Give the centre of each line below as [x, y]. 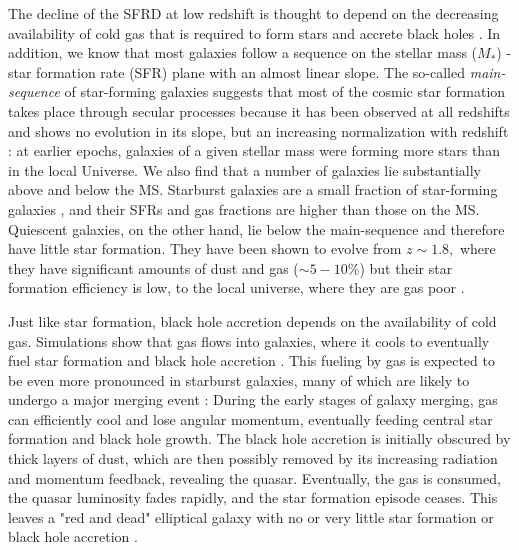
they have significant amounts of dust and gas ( [153, 267]
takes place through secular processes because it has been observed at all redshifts [259, 110]
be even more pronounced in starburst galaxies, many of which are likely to [239, 379]
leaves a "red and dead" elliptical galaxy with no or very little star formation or [251, 516]
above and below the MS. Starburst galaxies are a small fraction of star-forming [253, 189]
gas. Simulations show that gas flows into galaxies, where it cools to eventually [249, 340]
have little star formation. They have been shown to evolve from [205, 248]
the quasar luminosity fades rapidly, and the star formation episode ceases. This [253, 497]
